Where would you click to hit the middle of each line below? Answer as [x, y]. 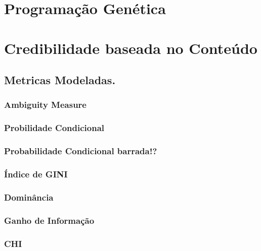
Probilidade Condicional [54, 128]
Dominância [29, 197]
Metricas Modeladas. [60, 80]
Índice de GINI [36, 174]
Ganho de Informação [49, 220]
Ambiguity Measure [45, 105]
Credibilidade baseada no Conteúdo [131, 48]
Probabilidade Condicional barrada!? [81, 151]
